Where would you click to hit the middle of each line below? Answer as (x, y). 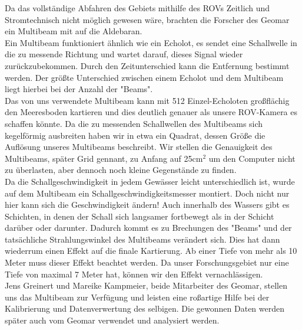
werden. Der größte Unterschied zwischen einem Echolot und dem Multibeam (144, 77)
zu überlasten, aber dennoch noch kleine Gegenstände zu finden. (121, 170)
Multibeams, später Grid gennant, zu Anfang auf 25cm (104, 158)
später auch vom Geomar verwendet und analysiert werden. (112, 320)
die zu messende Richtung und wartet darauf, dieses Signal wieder (124, 54)
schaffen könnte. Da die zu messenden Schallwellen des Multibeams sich (134, 123)
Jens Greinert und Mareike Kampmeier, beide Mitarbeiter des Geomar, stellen (146, 285)
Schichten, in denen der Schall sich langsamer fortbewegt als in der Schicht (140, 216)
